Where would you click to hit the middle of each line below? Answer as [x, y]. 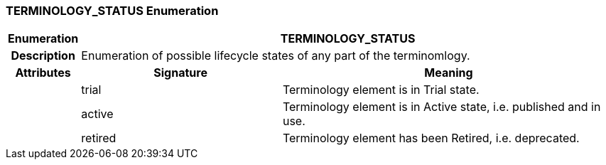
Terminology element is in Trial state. [381, 90]
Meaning [449, 73]
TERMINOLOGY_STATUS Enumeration [112, 11]
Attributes [43, 73]
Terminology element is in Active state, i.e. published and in [442, 107]
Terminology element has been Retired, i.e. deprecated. [431, 138]
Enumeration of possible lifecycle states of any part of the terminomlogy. [276, 56]
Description [43, 56]
